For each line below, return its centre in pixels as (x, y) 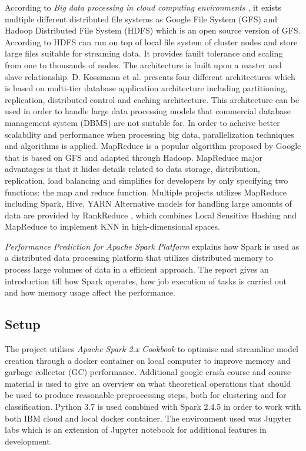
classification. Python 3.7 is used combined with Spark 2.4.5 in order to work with (153, 407)
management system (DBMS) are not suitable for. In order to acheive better (142, 122)
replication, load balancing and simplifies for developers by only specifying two (147, 180)
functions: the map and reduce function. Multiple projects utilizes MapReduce (146, 192)
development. (29, 441)
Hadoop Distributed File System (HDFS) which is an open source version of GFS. (153, 30)
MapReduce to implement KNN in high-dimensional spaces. (112, 226)
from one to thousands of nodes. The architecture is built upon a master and (143, 64)
